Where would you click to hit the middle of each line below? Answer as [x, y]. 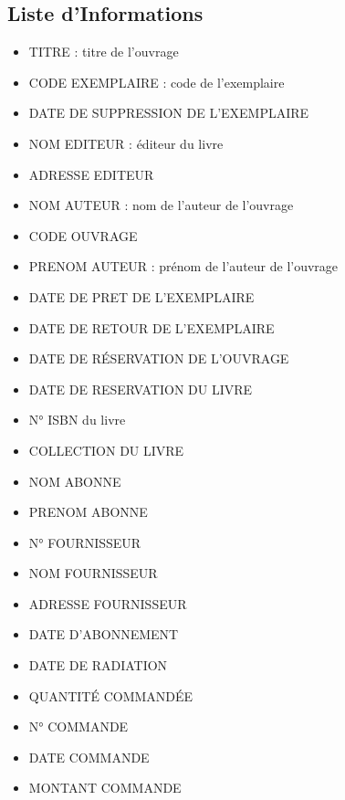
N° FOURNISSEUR [85, 542]
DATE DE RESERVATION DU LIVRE [141, 389]
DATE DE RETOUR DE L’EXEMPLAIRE [152, 327]
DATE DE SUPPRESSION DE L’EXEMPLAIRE [169, 113]
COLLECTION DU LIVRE [106, 450]
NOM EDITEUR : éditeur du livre [126, 143]
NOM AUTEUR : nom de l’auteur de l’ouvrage [161, 205]
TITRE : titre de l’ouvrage [104, 52]
